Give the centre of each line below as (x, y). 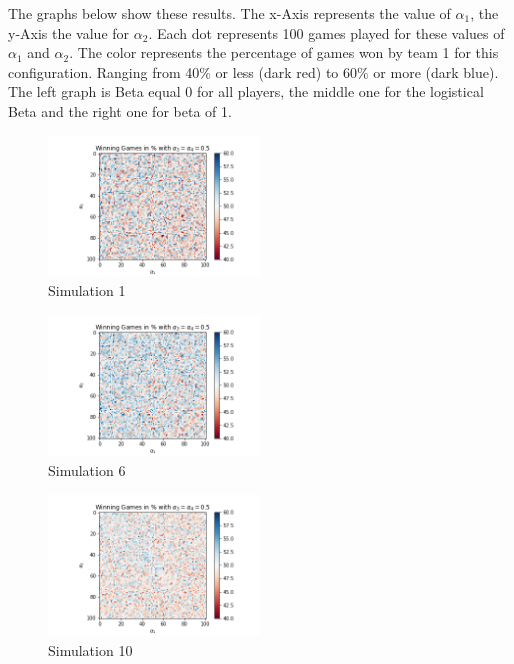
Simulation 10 (90, 649)
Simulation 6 (87, 470)
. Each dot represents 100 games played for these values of (326, 32)
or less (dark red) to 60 (286, 71)
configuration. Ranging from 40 (104, 71)
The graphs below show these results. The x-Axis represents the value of (229, 13)
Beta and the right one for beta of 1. (120, 110)
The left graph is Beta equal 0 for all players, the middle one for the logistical (246, 91)
